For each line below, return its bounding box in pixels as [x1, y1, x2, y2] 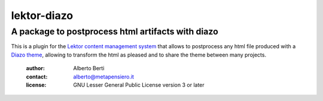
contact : [26, 73, 48, 80]
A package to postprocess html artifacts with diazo [11, 26, 218, 37]
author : [26, 65, 45, 72]
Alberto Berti [73, 65, 105, 72]
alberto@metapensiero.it [73, 73, 135, 80]
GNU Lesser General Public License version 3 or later [73, 81, 205, 89]
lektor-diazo [11, 9, 74, 22]
